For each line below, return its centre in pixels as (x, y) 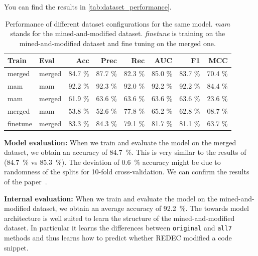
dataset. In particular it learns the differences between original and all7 (118, 228)
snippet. (16, 247)
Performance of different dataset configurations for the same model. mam (118, 23)
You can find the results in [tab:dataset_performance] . (88, 7)
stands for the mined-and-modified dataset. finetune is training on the (118, 33)
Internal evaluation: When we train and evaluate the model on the (111, 198)
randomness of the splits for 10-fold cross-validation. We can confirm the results (127, 172)
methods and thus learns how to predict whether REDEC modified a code (118, 238)
